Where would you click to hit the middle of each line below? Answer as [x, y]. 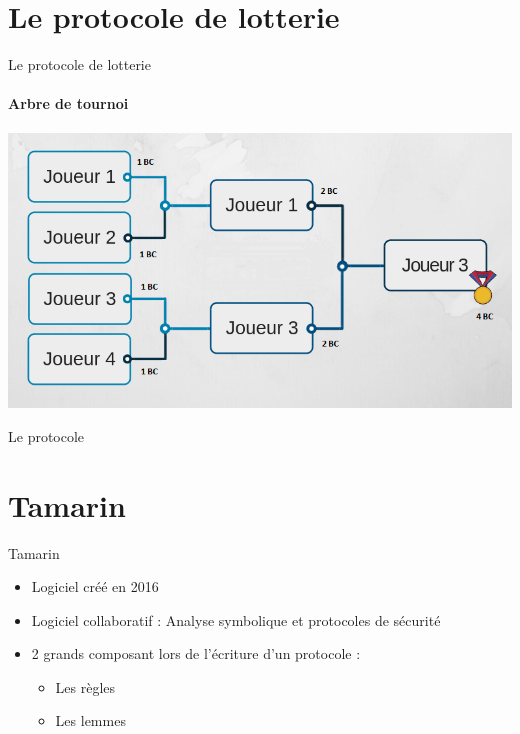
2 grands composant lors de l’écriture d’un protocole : [196, 653]
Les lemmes [90, 720]
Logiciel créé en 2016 [95, 586]
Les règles [85, 686]
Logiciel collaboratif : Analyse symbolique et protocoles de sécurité [236, 619]
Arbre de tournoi [68, 103]
